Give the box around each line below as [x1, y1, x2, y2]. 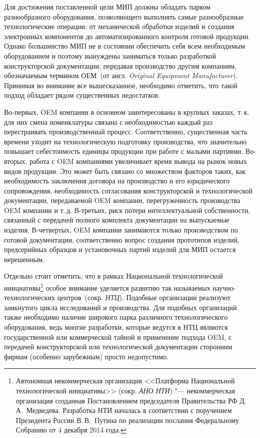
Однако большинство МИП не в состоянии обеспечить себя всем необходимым [4, 41, 245, 51]
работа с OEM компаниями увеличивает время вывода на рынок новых [29, 155, 247, 166]
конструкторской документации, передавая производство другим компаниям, [4, 60, 236, 71]
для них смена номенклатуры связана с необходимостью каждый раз [4, 116, 212, 127]
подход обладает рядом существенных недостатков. [4, 90, 160, 100]
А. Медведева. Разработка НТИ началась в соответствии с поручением [15, 405, 232, 415]
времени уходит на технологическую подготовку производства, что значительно [4, 136, 247, 146]
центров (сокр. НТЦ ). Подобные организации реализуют [57, 292, 230, 303]
